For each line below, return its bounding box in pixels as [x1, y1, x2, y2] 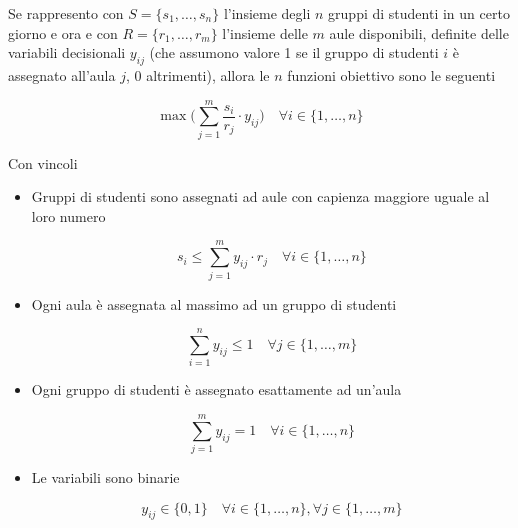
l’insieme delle [222, 22, 308, 43]
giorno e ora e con [8, 22, 118, 43]
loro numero [31, 205, 106, 226]
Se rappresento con [8, 3, 124, 23]
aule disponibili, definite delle [329, 22, 509, 43]
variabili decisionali [8, 42, 126, 63]
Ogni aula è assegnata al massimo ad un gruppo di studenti [31, 293, 397, 314]
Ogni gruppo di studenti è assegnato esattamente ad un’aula [31, 379, 402, 400]
